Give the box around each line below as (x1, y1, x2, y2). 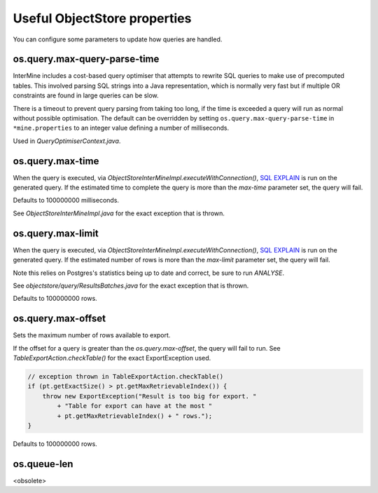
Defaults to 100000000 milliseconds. (13, 196, 119, 205)
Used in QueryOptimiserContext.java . (13, 137, 121, 145)
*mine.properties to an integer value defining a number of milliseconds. (13, 123, 230, 133)
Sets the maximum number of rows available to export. (13, 331, 171, 339)
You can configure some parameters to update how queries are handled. (13, 35, 223, 43)
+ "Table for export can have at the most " (57, 402, 213, 410)
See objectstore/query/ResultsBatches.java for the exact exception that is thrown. (13, 281, 249, 290)
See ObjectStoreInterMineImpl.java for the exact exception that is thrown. (13, 209, 225, 217)
